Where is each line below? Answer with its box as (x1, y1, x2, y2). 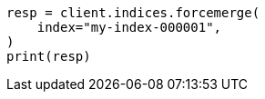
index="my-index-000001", (36, 20, 222, 35)
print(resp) (6, 49, 91, 64)
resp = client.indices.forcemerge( (6, 5, 260, 20)
